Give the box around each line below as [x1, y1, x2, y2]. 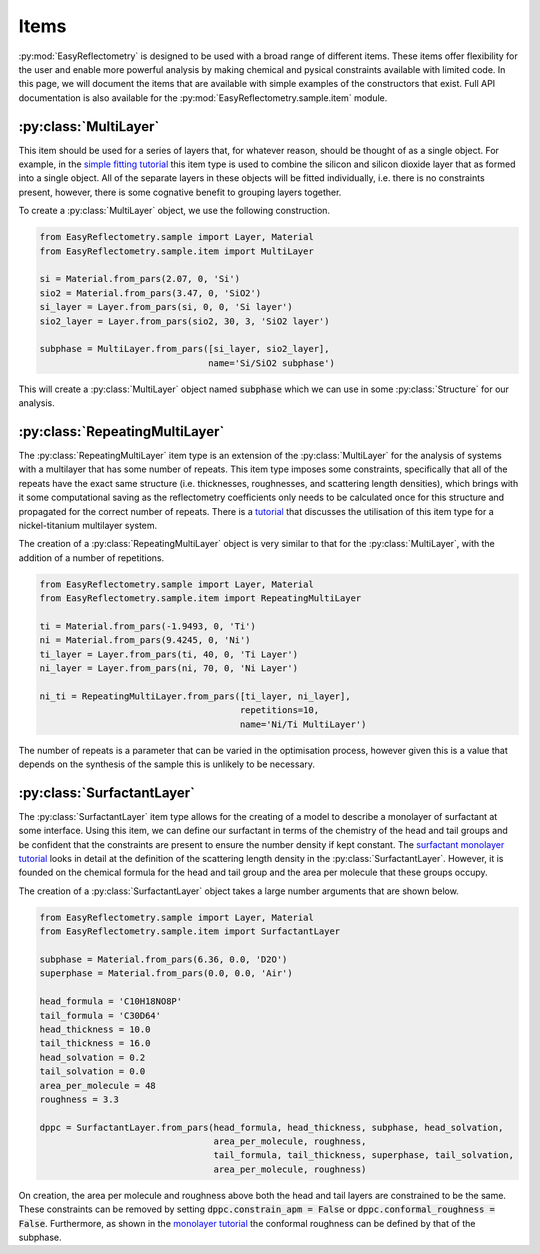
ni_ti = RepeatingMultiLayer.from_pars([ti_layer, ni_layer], [39, 690, 351, 702]
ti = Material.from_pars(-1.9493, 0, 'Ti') [39, 620, 257, 632]
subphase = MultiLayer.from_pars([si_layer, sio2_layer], [39, 343, 330, 355]
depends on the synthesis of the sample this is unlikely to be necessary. [18, 758, 315, 770]
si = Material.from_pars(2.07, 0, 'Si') [39, 273, 240, 285]
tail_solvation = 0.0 [39, 1066, 146, 1077]
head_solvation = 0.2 [39, 1051, 146, 1063]
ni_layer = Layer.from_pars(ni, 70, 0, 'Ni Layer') [39, 663, 299, 674]
